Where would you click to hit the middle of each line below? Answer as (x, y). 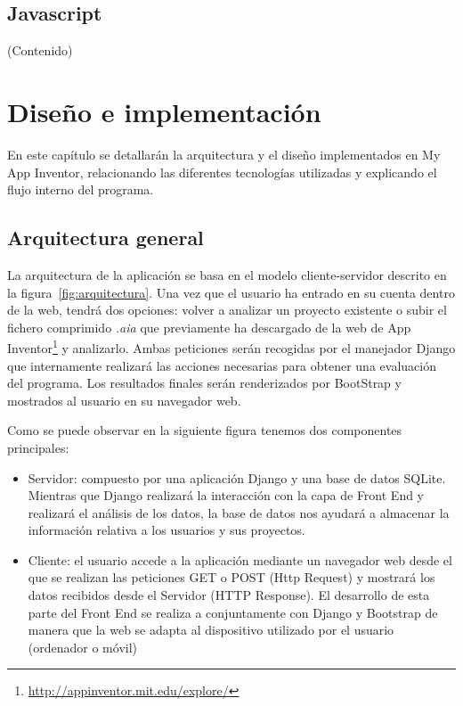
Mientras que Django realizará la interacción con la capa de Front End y (226, 495)
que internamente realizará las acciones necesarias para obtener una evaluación (222, 365)
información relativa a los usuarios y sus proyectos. (167, 530)
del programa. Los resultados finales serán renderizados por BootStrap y (204, 383)
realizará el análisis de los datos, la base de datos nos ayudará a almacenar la (239, 512)
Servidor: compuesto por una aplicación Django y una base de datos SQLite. (237, 477)
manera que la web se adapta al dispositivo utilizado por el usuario (211, 630)
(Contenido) (40, 50)
